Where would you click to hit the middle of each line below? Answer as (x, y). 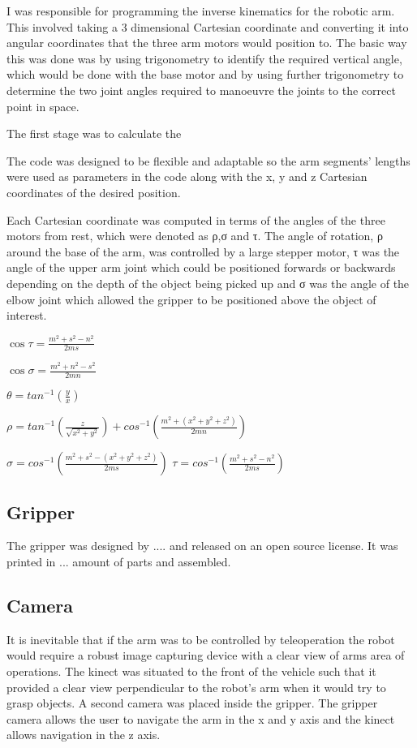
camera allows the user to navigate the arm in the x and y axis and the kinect (201, 718)
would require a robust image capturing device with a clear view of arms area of (206, 655)
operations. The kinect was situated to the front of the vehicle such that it (191, 671)
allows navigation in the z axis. (84, 735)
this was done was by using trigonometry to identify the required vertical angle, (204, 58)
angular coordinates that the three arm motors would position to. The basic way (207, 43)
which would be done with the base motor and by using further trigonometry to (205, 74)
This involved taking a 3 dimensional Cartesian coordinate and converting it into (208, 26)
